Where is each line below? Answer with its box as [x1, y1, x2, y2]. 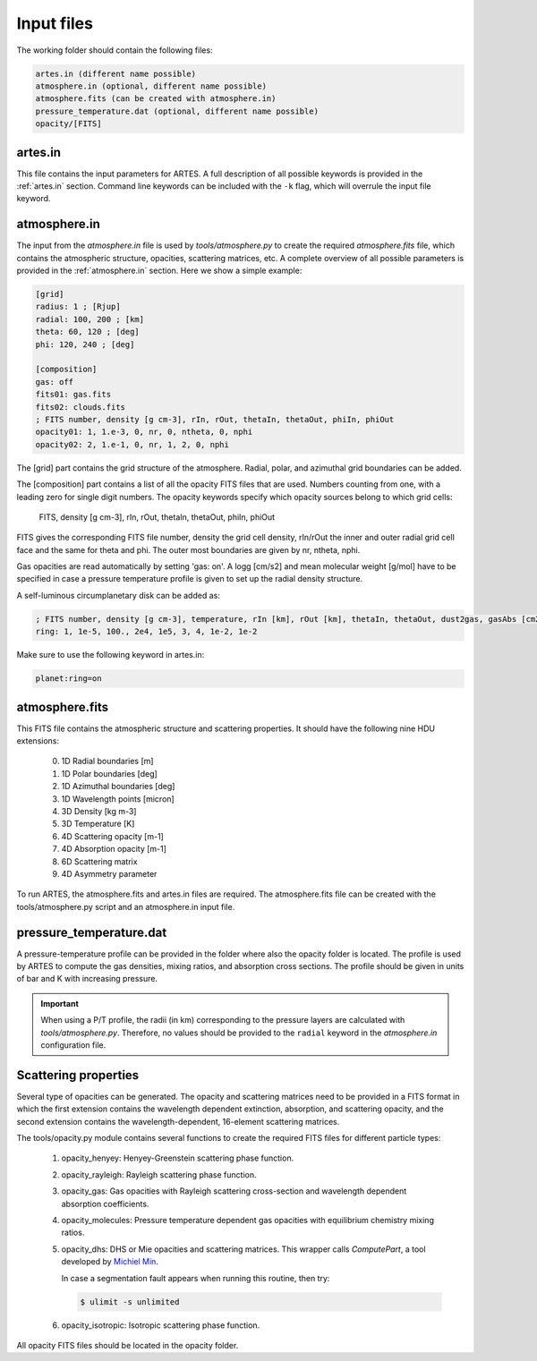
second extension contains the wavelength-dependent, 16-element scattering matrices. [16, 1116, 340, 1127]
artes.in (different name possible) [35, 68, 197, 79]
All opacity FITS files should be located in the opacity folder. [16, 1340, 239, 1350]
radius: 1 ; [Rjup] [35, 302, 121, 312]
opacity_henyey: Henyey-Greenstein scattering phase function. [61, 1153, 294, 1163]
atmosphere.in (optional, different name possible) [35, 81, 268, 91]
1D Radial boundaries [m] [61, 756, 154, 767]
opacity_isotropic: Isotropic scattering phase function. [61, 1320, 260, 1331]
